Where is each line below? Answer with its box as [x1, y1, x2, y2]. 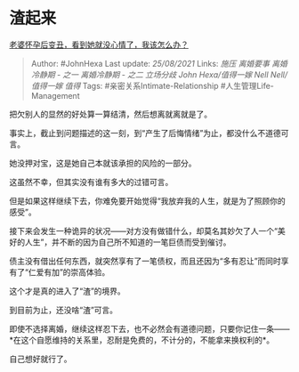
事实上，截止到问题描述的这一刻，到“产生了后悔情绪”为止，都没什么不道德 [9, 127, 282, 138]
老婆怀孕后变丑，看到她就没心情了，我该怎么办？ [9, 39, 189, 50]
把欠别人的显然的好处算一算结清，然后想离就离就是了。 [9, 109, 212, 119]
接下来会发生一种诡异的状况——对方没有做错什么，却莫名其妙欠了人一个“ [9, 225, 279, 236]
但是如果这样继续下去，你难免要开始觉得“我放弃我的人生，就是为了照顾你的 [9, 195, 287, 206]
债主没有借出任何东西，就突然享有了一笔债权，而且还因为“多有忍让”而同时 [9, 255, 282, 266]
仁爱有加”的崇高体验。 [28, 266, 110, 277]
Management [30, 90, 80, 101]
